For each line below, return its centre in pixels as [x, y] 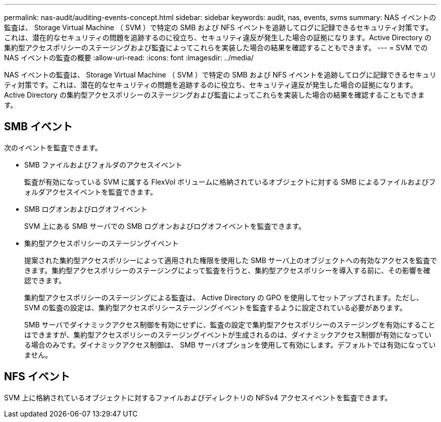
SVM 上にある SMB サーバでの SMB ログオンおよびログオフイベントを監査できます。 [165, 226]
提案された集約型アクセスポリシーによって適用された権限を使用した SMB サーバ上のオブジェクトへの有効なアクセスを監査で [231, 260]
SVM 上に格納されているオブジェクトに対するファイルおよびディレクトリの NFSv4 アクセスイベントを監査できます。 [198, 397]
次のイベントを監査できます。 [53, 147]
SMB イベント [39, 127]
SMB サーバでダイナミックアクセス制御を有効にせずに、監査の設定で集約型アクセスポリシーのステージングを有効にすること [230, 324]
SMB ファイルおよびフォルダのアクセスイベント [103, 164]
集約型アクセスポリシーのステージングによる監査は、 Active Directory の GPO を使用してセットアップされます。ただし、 [224, 297]
